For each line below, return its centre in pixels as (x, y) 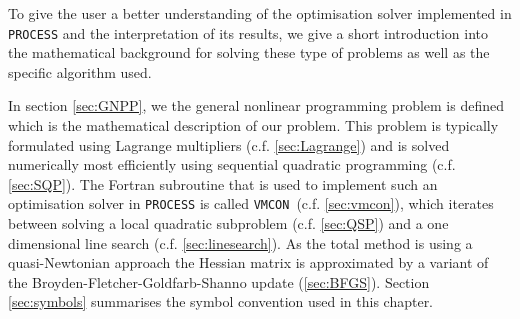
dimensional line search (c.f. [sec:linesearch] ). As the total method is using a (240, 242)
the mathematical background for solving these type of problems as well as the (249, 52)
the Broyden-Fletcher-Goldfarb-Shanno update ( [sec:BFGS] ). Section (219, 281)
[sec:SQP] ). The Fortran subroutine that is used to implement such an (223, 183)
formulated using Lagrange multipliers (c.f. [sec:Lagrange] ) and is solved (229, 144)
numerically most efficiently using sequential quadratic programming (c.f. (232, 164)
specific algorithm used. (80, 71)
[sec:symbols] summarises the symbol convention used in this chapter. (221, 301)
